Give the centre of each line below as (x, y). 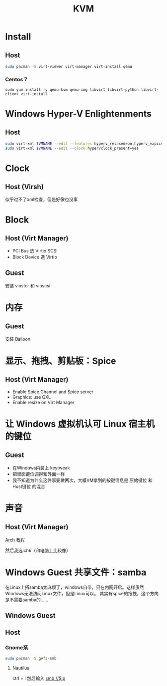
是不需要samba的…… (27, 600)
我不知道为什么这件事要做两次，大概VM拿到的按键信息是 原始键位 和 (82, 480)
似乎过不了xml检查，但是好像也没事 (42, 199)
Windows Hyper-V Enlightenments (78, 114)
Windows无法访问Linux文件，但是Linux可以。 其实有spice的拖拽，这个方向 (82, 593)
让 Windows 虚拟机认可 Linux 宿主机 (80, 424)
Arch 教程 (15, 540)
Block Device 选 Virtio (35, 257)
